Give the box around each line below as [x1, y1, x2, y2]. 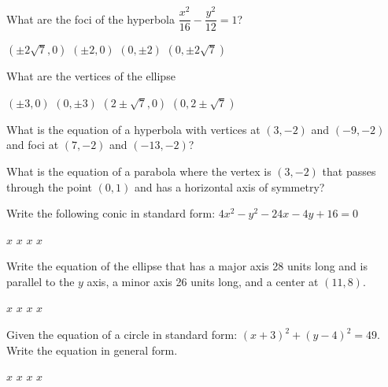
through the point [6, 178, 92, 195]
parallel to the [6, 273, 75, 289]
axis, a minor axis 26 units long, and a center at [87, 273, 319, 289]
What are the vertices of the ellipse [6, 68, 176, 84]
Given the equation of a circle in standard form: [6, 326, 238, 343]
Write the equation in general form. [6, 341, 178, 358]
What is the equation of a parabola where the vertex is [6, 162, 272, 179]
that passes [322, 162, 376, 179]
